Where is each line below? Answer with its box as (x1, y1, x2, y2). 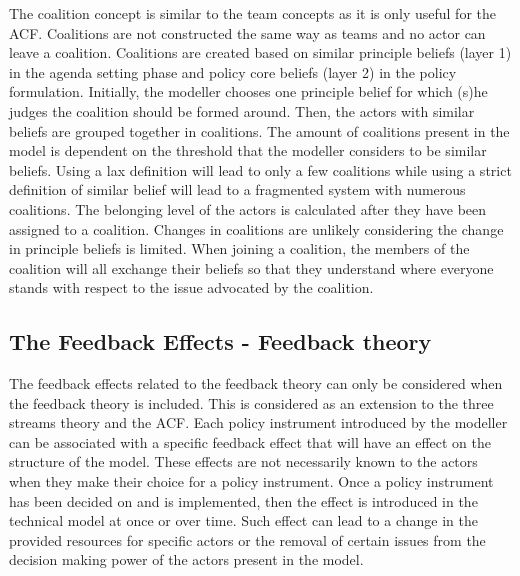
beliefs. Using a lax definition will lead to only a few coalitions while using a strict (9, 159, 512, 180)
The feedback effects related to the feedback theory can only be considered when (9, 373, 503, 394)
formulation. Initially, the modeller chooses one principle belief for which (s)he (9, 81, 488, 102)
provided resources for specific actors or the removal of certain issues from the (9, 529, 486, 550)
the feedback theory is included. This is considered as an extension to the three (9, 392, 494, 413)
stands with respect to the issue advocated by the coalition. (9, 277, 374, 298)
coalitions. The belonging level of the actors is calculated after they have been (9, 198, 487, 219)
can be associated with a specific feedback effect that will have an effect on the (9, 431, 491, 452)
